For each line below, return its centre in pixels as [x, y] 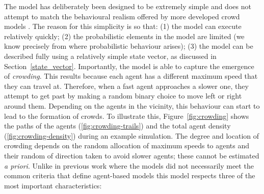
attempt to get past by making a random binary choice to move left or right [123, 96]
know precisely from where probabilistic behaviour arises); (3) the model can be [129, 46]
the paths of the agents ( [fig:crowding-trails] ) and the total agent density [117, 126]
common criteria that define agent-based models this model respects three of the [130, 175]
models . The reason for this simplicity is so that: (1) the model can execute [123, 26]
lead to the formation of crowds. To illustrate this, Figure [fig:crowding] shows [127, 116]
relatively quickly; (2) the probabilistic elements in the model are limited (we [124, 36]
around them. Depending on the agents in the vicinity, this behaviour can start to [132, 105]
